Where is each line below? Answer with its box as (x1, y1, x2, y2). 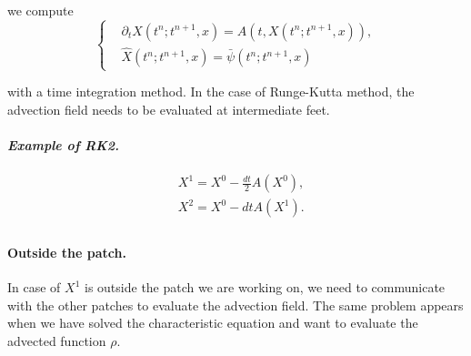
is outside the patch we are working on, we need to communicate (85, 278, 446, 297)
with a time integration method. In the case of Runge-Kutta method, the (7, 82, 415, 101)
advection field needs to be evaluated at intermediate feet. (7, 99, 330, 118)
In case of (7, 278, 61, 297)
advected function (7, 331, 106, 351)
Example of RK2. (7, 136, 120, 155)
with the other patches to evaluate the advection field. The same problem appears (7, 295, 464, 314)
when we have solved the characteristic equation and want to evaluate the (7, 313, 418, 332)
